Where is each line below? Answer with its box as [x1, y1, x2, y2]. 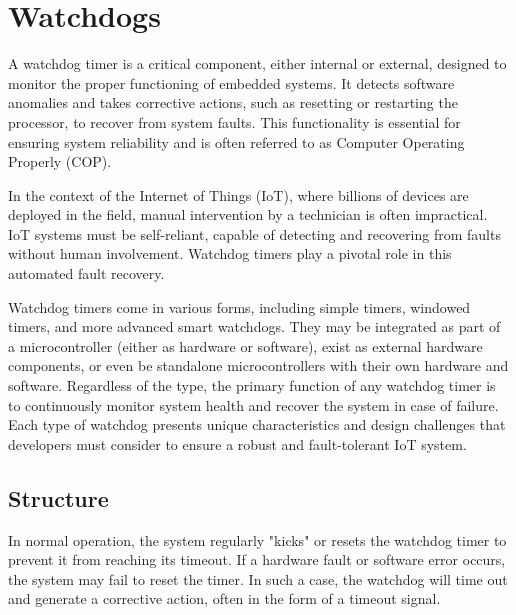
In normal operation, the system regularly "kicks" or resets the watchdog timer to [8, 529, 507, 550]
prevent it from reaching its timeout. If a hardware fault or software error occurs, [8, 549, 506, 570]
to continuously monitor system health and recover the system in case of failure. [8, 394, 499, 415]
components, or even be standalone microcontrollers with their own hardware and [8, 355, 509, 376]
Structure [8, 482, 109, 513]
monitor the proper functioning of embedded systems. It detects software [8, 72, 455, 93]
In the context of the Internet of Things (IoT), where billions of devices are [8, 184, 469, 205]
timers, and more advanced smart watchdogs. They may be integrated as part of [8, 316, 501, 337]
